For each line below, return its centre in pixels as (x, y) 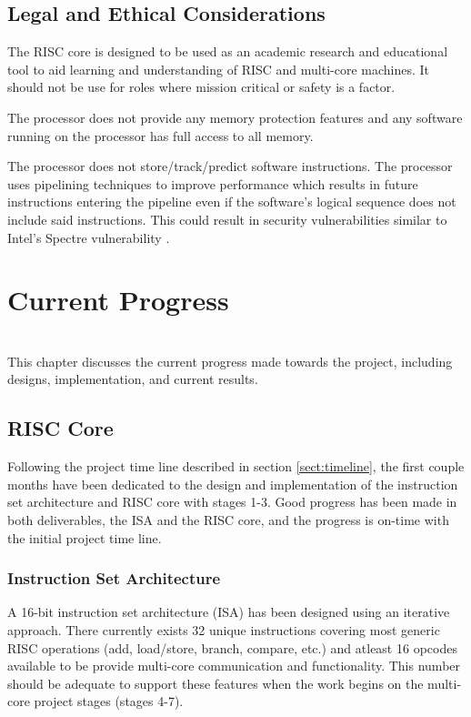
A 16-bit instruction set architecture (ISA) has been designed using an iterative (229, 612)
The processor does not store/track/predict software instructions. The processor (230, 166)
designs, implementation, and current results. (133, 379)
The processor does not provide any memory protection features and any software (235, 117)
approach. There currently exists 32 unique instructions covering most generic (224, 630)
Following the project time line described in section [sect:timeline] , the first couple (236, 466)
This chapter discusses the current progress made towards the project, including (230, 361)
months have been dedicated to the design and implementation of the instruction (233, 484)
